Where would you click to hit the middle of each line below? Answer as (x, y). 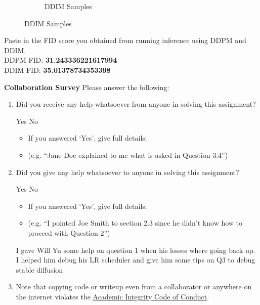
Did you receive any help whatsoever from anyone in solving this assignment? (136, 104)
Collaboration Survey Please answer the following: (87, 87)
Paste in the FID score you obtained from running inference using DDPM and (125, 40)
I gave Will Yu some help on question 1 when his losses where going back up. (136, 250)
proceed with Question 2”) (69, 232)
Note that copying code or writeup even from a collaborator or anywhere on (134, 287)
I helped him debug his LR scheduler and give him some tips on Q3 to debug (136, 260)
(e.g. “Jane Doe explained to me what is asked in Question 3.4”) (128, 155)
